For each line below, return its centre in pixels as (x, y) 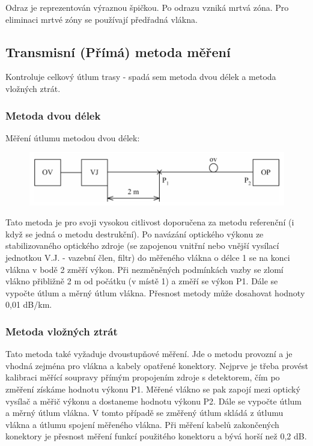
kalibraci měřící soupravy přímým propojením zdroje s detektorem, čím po (143, 377)
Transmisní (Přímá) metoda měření (118, 51)
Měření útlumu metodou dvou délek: (73, 137)
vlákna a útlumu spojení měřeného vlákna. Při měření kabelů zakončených (142, 424)
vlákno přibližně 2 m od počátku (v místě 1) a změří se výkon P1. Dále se (142, 281)
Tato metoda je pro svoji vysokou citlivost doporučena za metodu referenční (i (150, 222)
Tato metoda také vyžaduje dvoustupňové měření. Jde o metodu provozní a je (149, 354)
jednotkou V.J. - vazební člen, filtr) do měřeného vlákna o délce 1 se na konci (148, 257)
